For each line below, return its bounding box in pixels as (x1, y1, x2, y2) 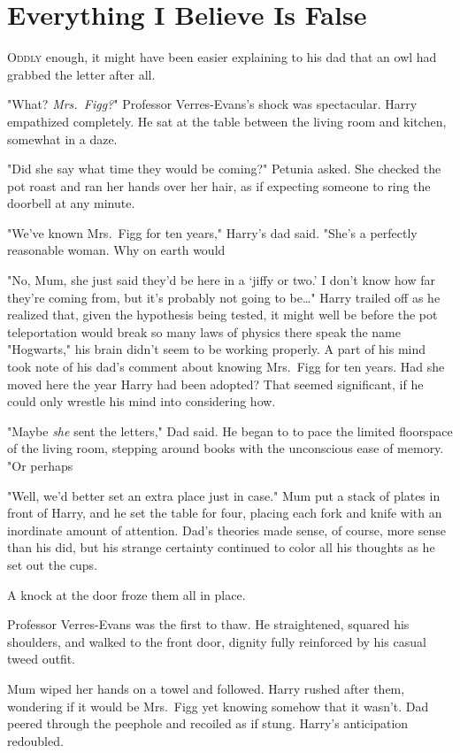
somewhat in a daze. (7, 129, 118, 148)
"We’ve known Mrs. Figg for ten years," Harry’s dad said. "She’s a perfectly (7, 223, 418, 242)
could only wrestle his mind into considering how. (7, 392, 276, 411)
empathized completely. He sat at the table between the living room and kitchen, (7, 111, 447, 130)
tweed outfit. (7, 649, 75, 668)
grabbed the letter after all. (7, 65, 156, 83)
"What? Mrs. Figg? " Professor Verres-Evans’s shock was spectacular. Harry (7, 95, 418, 113)
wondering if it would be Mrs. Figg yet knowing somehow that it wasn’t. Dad (7, 696, 429, 715)
